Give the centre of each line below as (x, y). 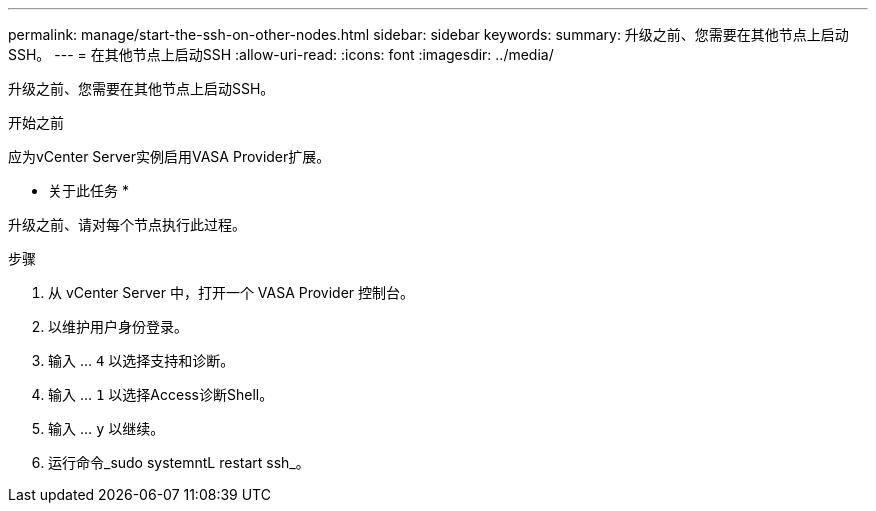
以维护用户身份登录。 (118, 326)
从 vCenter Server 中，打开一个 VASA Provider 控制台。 (231, 292)
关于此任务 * (88, 190)
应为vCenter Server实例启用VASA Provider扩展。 (169, 156)
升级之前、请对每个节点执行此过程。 (127, 224)
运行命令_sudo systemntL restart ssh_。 (179, 462)
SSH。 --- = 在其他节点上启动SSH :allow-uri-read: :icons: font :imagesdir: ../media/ (281, 54)
